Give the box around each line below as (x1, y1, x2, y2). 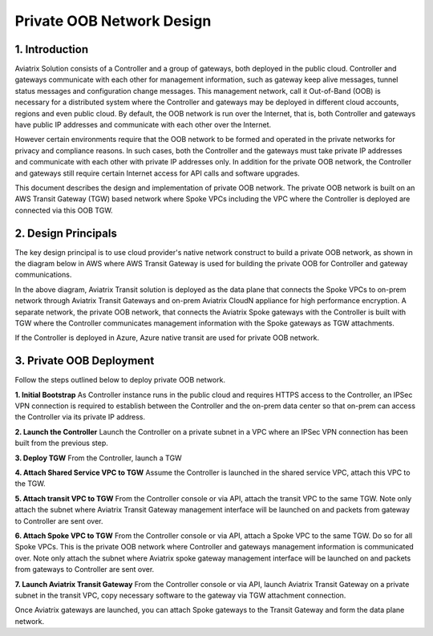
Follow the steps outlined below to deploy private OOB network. (14, 375, 226, 385)
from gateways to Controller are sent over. (14, 565, 155, 574)
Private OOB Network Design (14, 12, 212, 30)
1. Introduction (14, 43, 88, 56)
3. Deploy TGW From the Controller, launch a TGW (14, 453, 182, 463)
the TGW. (14, 479, 46, 488)
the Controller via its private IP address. (14, 412, 146, 422)
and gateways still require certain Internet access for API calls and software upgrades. (14, 168, 300, 178)
